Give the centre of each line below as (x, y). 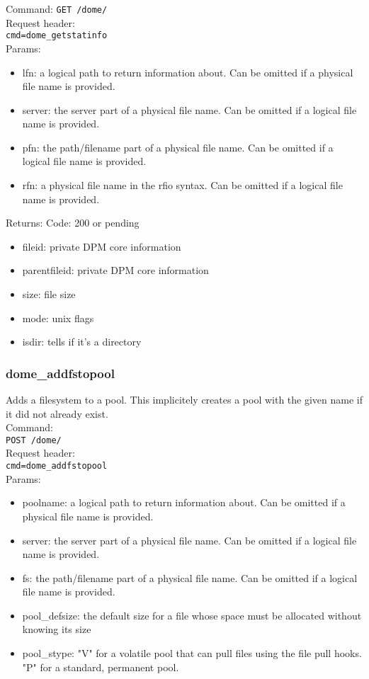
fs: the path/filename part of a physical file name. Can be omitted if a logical (190, 577)
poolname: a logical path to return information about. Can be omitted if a (184, 502)
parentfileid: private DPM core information (115, 270)
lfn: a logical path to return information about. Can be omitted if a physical (188, 72)
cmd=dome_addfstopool (57, 466)
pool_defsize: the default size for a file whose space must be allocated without (192, 615)
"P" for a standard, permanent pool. (101, 667)
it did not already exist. (57, 413)
